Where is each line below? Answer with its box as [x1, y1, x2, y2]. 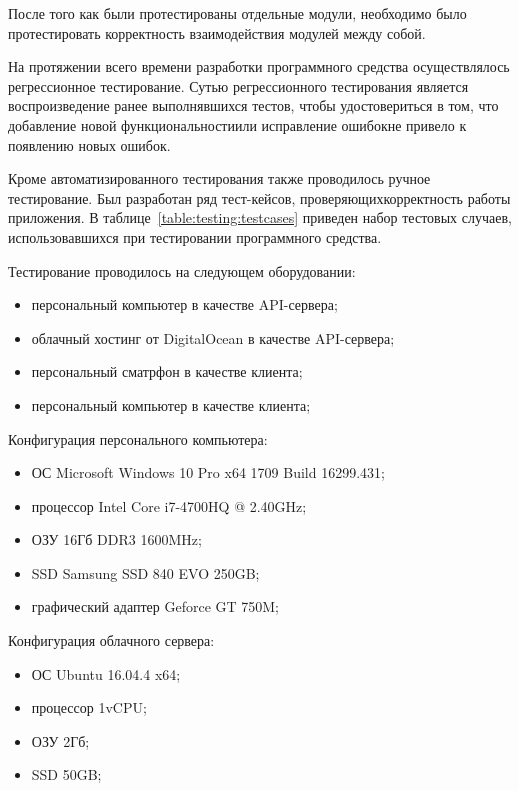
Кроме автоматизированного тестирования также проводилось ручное [8, 168, 431, 189]
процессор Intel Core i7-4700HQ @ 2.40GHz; [31, 495, 307, 516]
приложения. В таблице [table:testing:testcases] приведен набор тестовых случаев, [8, 207, 512, 228]
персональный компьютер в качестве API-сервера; [31, 294, 338, 315]
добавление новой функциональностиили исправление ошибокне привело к [8, 114, 467, 135]
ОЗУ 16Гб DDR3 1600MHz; [31, 529, 202, 550]
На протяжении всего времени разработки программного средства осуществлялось [8, 56, 510, 77]
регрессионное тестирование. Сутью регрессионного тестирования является [8, 75, 469, 96]
